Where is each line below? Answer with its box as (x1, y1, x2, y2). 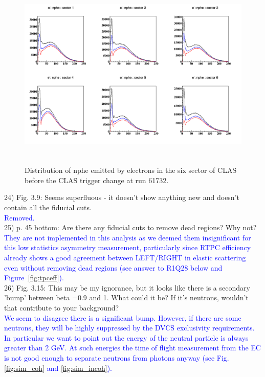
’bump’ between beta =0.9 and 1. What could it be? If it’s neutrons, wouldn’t (4, 292, 249, 303)
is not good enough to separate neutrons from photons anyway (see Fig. (4, 352, 229, 363)
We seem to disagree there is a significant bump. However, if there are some (4, 312, 241, 323)
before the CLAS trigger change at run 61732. (25, 174, 169, 185)
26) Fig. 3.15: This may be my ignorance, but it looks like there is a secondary (4, 282, 250, 293)
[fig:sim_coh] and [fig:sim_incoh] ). (4, 362, 112, 373)
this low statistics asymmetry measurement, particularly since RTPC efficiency (4, 242, 251, 253)
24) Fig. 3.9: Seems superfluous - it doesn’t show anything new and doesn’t (4, 192, 239, 203)
